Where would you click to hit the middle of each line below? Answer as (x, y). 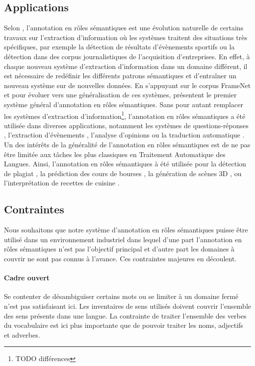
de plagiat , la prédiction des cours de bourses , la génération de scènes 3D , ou (123, 173)
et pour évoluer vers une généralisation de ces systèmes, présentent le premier (120, 95)
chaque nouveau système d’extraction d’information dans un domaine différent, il (126, 66)
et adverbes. (22, 334)
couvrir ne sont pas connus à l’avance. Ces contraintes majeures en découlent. (120, 258)
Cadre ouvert (27, 278)
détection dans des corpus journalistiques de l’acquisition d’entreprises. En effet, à (127, 56)
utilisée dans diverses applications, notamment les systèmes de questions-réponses (126, 125)
